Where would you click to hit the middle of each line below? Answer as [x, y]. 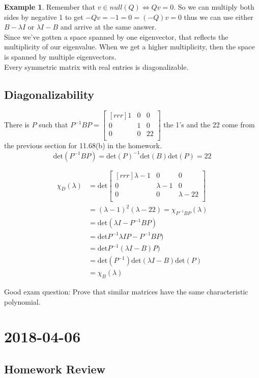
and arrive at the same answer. [108, 27]
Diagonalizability [49, 94]
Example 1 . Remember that [50, 7]
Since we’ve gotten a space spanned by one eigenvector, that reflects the [116, 36]
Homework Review [55, 369]
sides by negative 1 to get [44, 17]
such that [53, 125]
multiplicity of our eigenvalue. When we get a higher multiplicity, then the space [129, 47]
